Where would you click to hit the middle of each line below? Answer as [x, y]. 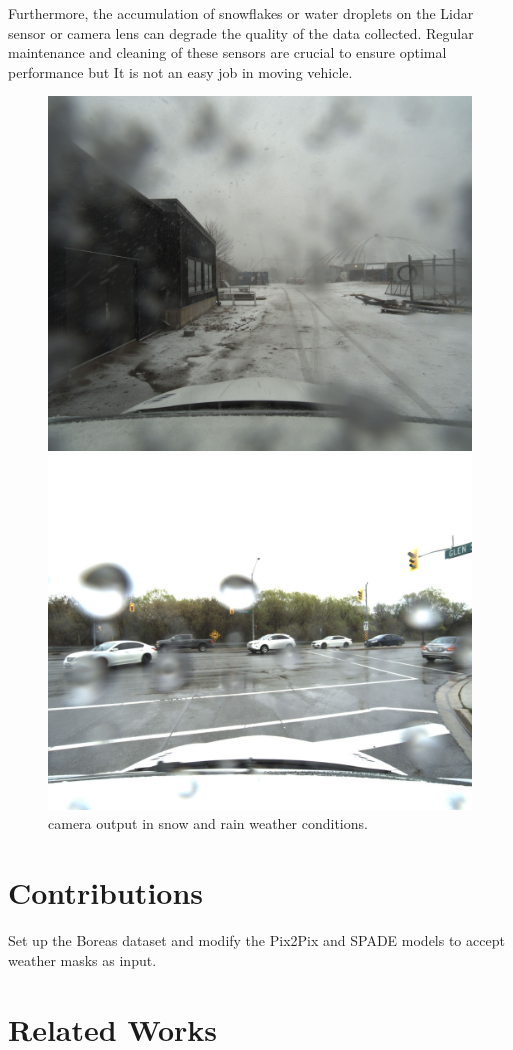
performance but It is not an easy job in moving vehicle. [180, 71]
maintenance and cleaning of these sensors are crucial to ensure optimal [227, 52]
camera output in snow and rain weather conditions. [208, 823]
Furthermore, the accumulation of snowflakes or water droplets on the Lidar [241, 13]
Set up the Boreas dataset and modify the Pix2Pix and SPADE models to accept [256, 940]
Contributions [106, 892]
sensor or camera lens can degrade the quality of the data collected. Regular [241, 32]
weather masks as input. [82, 959]
